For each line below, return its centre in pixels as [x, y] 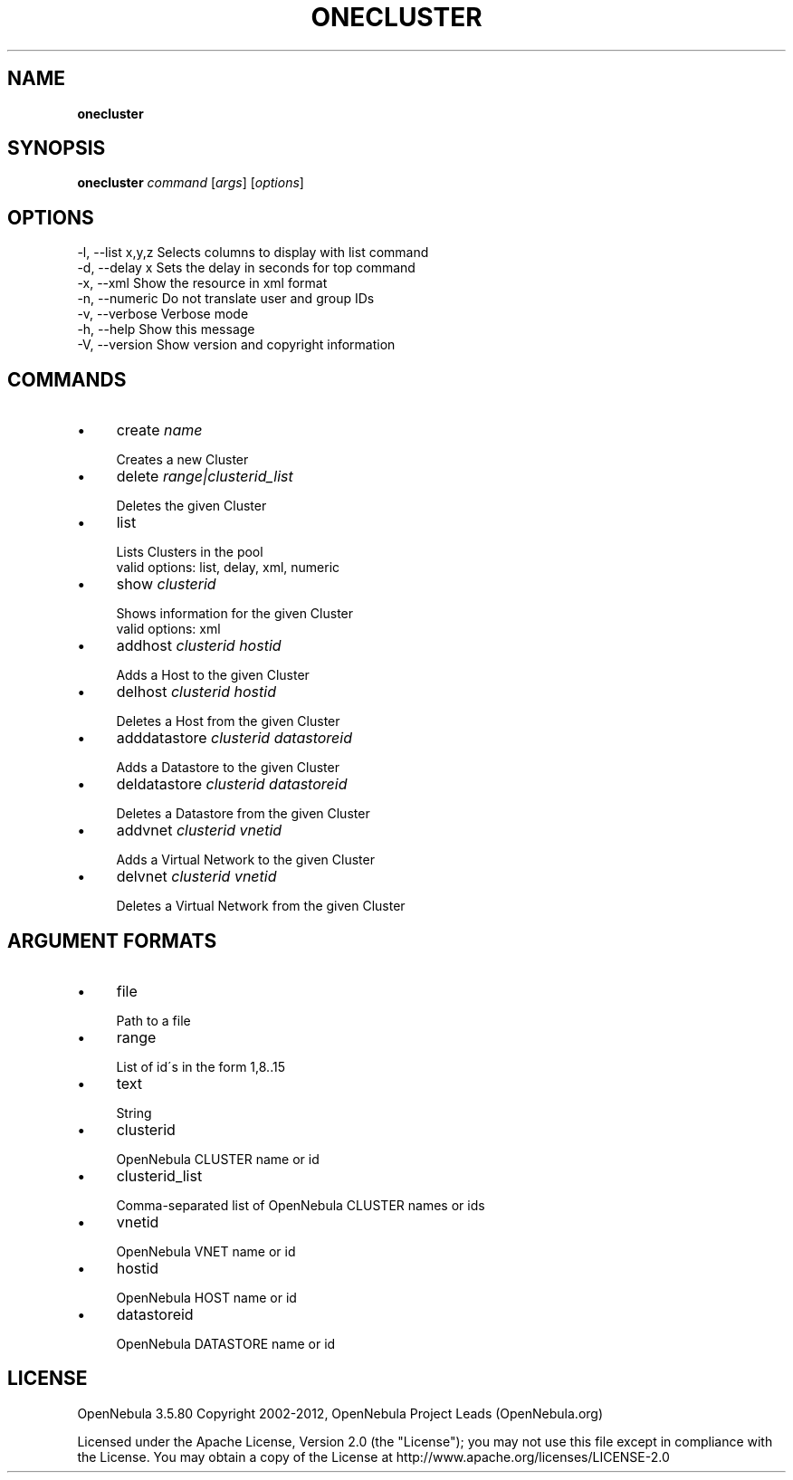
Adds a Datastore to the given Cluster [228, 768]
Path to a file [153, 1020]
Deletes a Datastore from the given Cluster [243, 814]
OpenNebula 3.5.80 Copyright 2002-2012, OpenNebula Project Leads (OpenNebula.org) [340, 1413]
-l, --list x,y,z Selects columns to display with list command [253, 253]
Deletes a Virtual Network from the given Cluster [261, 906]
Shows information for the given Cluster [235, 614]
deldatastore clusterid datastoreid [232, 784]
